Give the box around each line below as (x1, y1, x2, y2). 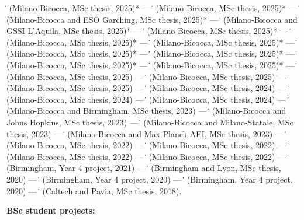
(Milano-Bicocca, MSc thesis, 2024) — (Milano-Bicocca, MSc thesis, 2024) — (6, 93, 286, 105)
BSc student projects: (6, 204, 95, 216)
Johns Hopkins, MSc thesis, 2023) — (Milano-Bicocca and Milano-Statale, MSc (6, 116, 293, 128)
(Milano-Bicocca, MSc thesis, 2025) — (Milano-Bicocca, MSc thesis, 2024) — (6, 82, 286, 94)
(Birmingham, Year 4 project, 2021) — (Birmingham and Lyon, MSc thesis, (6, 162, 281, 174)
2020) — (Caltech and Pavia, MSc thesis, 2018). (6, 184, 182, 197)
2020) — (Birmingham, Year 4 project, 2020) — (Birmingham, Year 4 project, (6, 173, 293, 185)
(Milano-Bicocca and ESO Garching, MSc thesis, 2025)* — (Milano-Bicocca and (6, 13, 298, 25)
